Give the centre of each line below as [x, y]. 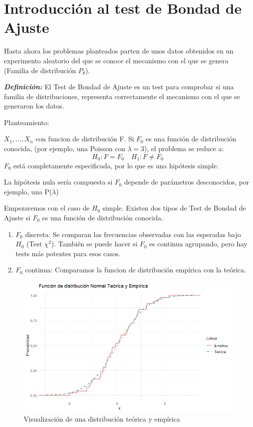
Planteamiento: [27, 122]
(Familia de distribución [40, 70]
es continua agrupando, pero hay [198, 244]
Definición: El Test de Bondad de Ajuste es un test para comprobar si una [119, 87]
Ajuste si [17, 218]
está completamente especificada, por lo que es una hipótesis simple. [116, 165]
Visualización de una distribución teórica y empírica [102, 419]
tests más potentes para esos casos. [68, 253]
